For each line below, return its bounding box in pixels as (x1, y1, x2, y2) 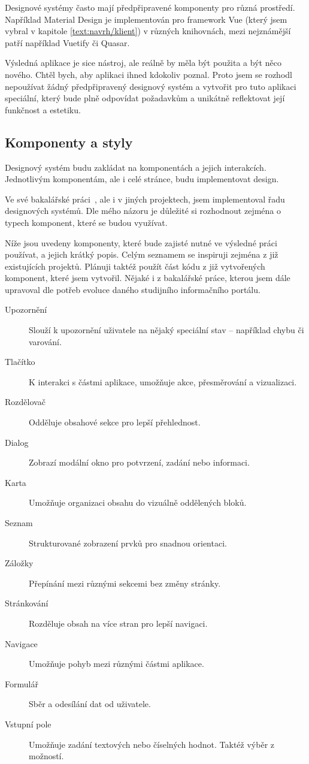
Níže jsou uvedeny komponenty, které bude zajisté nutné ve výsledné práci (5, 236, 277, 249)
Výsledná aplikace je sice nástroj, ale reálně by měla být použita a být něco (5, 56, 281, 69)
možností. (29, 750, 64, 762)
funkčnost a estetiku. (5, 103, 81, 116)
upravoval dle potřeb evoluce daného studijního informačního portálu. (5, 283, 260, 295)
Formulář (5, 677, 38, 690)
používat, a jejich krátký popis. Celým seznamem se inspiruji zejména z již (5, 248, 278, 261)
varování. (29, 335, 62, 348)
